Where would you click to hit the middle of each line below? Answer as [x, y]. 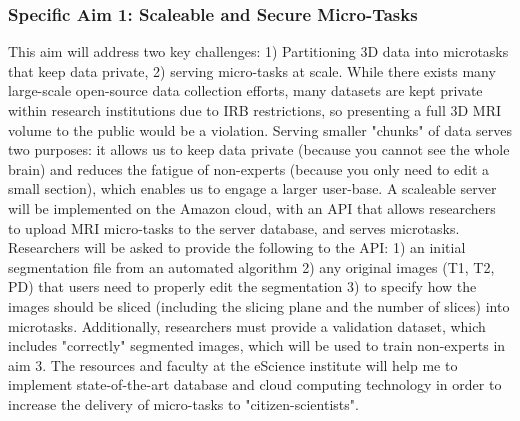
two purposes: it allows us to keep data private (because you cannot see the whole [259, 149]
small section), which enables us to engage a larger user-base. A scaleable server [252, 188]
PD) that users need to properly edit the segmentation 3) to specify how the [242, 286]
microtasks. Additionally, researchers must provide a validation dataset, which [247, 325]
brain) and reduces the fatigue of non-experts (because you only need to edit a [249, 168]
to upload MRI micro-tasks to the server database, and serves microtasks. [234, 227]
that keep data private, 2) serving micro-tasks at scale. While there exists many [252, 70]
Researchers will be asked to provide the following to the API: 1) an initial [237, 247]
